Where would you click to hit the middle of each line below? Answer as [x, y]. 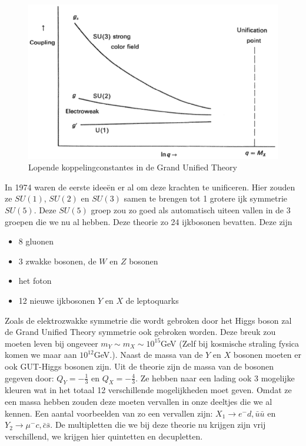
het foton [35, 281]
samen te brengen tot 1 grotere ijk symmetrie [206, 198]
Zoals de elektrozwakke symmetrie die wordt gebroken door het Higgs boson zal [148, 320]
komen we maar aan [41, 355]
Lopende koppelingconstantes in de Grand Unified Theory [133, 167]
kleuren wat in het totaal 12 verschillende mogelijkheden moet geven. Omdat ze [148, 390]
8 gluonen [36, 241]
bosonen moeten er [267, 355]
